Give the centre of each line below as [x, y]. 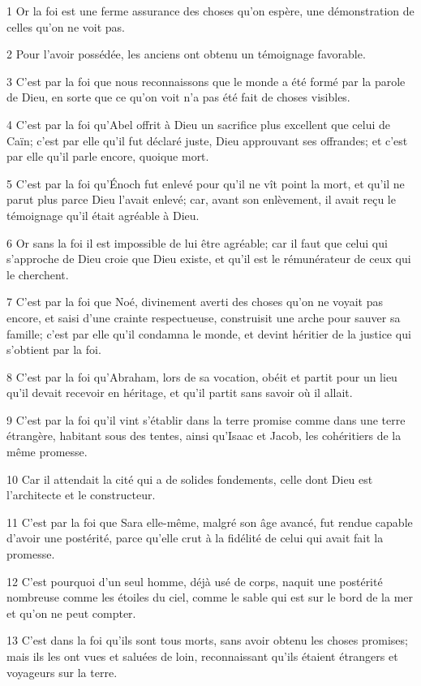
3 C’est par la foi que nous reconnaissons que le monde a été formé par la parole [206, 81]
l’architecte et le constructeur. [81, 495]
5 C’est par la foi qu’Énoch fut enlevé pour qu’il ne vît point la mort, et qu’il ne [206, 183]
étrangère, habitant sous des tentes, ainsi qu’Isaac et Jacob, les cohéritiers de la [204, 436]
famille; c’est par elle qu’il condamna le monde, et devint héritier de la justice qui [209, 333]
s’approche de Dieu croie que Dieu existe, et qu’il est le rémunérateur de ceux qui [209, 259]
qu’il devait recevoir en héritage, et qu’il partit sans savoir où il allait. [180, 393]
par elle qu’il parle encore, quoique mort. [108, 156]
